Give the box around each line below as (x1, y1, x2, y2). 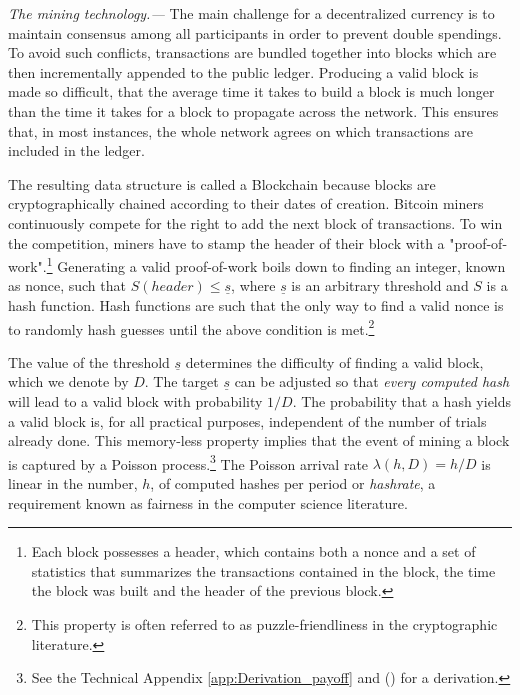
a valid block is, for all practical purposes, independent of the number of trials (8, 410, 487, 431)
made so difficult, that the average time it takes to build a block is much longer (8, 81, 495, 102)
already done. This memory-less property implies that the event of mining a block (8, 430, 510, 451)
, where (231, 275, 276, 296)
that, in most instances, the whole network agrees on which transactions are (8, 120, 473, 141)
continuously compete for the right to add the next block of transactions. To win (8, 212, 503, 233)
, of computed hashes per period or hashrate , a (150, 473, 436, 494)
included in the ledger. (8, 140, 145, 161)
